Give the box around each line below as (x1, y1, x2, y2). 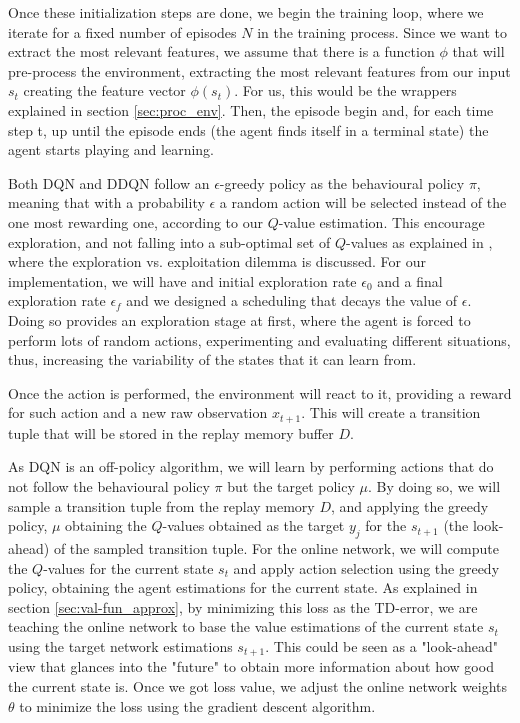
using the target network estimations (8, 635, 233, 656)
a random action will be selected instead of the (219, 192, 507, 213)
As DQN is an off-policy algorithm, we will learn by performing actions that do (8, 456, 494, 477)
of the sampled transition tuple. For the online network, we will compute (53, 537, 499, 558)
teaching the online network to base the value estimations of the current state (8, 616, 484, 637)
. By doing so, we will (367, 475, 501, 496)
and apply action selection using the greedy (233, 557, 500, 578)
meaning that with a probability (8, 192, 205, 213)
